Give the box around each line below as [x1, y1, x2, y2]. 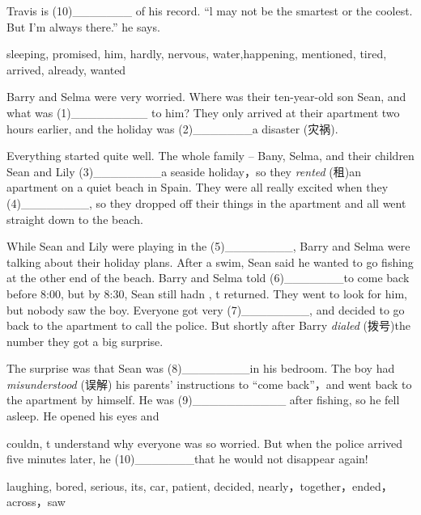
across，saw [6, 493, 66, 510]
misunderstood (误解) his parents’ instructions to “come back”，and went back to [6, 375, 412, 392]
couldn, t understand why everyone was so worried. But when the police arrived [6, 434, 403, 451]
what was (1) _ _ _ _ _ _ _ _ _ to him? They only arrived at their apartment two [6, 103, 400, 120]
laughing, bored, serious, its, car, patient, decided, [6, 477, 255, 494]
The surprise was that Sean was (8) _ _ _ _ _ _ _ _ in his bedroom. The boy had [6, 360, 395, 377]
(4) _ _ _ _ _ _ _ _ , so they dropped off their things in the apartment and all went [6, 194, 406, 211]
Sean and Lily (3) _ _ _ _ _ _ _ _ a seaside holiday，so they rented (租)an [6, 163, 362, 179]
